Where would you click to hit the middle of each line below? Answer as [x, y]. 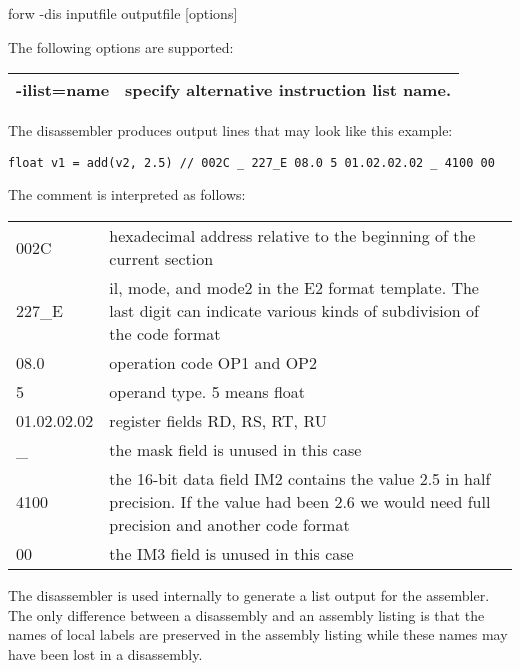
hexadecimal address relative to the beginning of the [292, 236]
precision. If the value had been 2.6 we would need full [300, 502]
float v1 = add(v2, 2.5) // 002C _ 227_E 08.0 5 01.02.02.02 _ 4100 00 [251, 162]
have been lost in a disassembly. [105, 653]
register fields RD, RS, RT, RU [218, 421]
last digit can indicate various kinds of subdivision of [294, 311]
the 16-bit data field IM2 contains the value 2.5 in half [300, 479]
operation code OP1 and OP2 [213, 363]
